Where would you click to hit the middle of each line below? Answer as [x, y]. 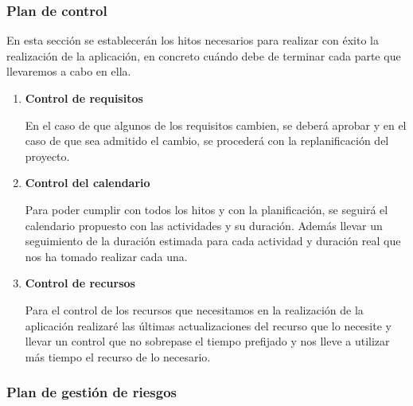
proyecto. [47, 156]
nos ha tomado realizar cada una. [106, 256]
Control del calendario [88, 183]
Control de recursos [80, 283]
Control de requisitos [84, 98]
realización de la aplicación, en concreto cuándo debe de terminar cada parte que [204, 55]
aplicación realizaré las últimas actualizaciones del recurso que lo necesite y [208, 325]
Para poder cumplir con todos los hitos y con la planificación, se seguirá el [206, 209]
